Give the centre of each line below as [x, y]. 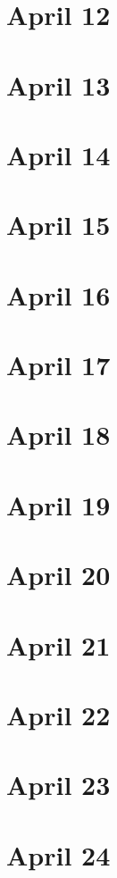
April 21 [58, 644]
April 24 [58, 854]
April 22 [58, 714]
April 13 [58, 84]
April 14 [58, 154]
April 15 [58, 225]
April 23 [58, 785]
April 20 [58, 575]
